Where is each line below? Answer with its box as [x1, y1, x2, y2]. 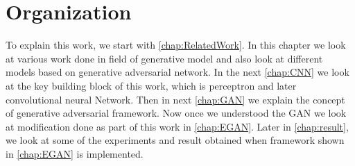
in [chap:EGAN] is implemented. [6, 146, 144, 160]
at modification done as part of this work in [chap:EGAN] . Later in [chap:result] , [6, 119, 349, 133]
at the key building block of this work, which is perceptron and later [6, 78, 297, 92]
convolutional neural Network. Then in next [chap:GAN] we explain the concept [6, 92, 345, 106]
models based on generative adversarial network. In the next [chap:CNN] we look [6, 65, 349, 79]
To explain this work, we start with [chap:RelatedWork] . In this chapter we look [6, 38, 346, 52]
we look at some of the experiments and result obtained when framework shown [6, 133, 345, 147]
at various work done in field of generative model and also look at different [6, 51, 323, 65]
